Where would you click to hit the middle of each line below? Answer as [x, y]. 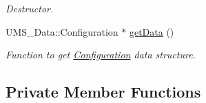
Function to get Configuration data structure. [101, 55]
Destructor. [30, 8]
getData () [152, 31]
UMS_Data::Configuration [62, 31]
